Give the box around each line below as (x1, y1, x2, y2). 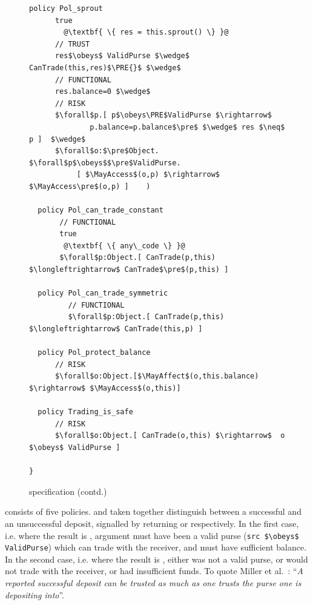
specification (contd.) (29, 484, 107, 497)
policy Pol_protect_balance (38, 348, 151, 357)
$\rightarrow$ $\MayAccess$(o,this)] (29, 384, 181, 392)
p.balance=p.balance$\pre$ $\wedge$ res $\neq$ (90, 122, 285, 131)
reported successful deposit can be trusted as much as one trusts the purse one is (5, 577, 301, 589)
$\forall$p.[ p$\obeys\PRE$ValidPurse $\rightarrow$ (54, 111, 272, 120)
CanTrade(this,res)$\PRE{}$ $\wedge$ (29, 63, 181, 72)
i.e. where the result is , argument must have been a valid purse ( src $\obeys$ (5, 529, 299, 541)
